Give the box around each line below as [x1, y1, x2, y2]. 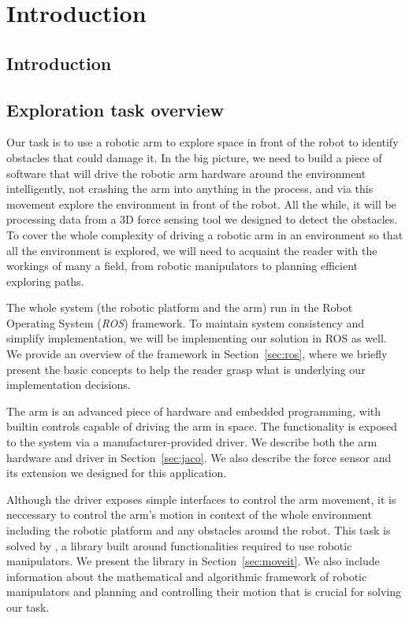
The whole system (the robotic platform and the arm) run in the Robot [6, 299, 353, 316]
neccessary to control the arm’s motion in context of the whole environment [6, 506, 372, 523]
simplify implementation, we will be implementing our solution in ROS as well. [6, 330, 387, 346]
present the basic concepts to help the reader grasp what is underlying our [6, 361, 366, 377]
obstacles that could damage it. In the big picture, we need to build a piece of [6, 149, 382, 165]
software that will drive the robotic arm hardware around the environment [6, 165, 366, 181]
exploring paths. [6, 272, 84, 289]
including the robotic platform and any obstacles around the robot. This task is [6, 522, 391, 538]
